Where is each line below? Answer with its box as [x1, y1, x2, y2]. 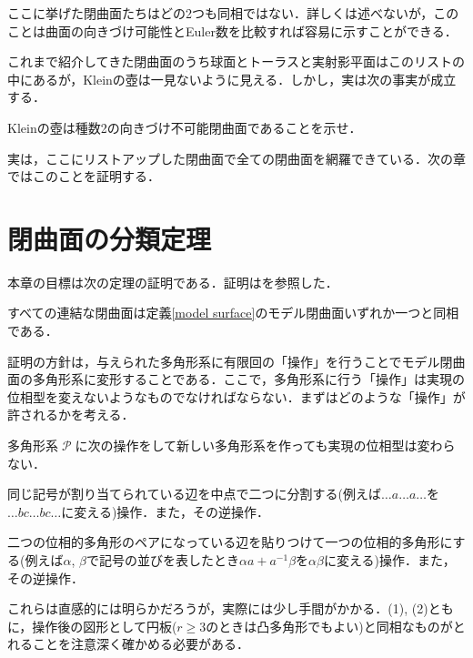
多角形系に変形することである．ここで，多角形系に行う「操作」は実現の [32, 369, 465, 389]
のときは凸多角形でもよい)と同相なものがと [206, 616, 466, 635]
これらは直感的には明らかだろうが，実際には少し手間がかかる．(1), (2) [7, 599, 428, 618]
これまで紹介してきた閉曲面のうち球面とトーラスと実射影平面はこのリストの [7, 52, 465, 71]
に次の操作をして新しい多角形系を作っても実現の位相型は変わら [75, 436, 456, 455]
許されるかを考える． [7, 405, 135, 424]
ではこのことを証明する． [7, 167, 160, 186]
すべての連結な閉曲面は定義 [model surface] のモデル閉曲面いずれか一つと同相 [7, 303, 459, 322]
